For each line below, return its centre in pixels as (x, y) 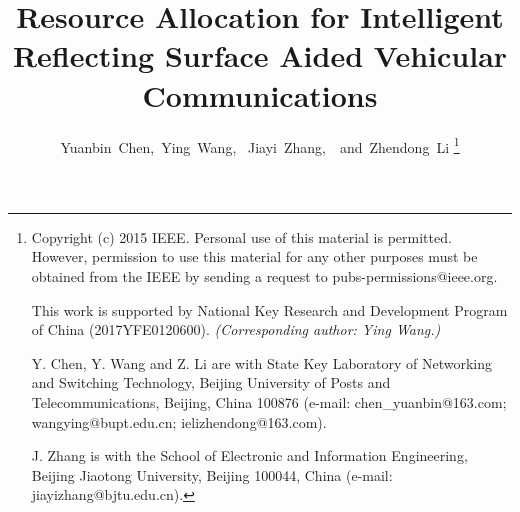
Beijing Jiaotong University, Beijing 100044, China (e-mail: (212, 474)
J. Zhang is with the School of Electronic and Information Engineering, (249, 455)
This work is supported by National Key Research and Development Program (269, 309)
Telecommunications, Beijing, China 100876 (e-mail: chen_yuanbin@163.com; (269, 401)
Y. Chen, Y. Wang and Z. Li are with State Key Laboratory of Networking (262, 362)
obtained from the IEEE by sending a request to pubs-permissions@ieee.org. (264, 275)
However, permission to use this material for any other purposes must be (254, 256)
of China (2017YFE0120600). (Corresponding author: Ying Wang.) (236, 329)
